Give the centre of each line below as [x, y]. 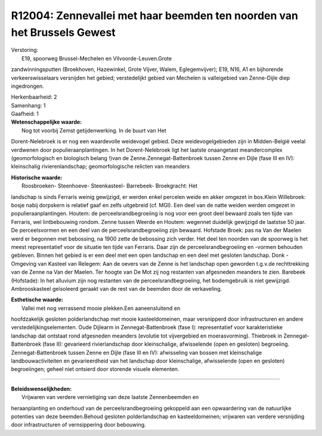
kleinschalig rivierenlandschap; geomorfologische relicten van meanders [100, 167]
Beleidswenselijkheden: [41, 389]
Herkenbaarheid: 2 [34, 97]
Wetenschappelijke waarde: [47, 122]
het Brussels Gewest [63, 32]
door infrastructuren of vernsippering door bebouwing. [78, 425]
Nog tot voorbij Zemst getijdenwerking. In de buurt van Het [94, 130]
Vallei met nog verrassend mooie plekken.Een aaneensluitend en [101, 308]
